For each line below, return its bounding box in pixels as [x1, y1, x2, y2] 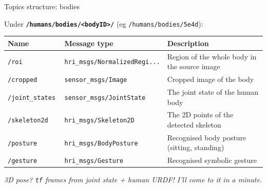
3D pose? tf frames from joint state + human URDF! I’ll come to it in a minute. [4, 174, 262, 185]
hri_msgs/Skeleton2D [64, 117, 135, 124]
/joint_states [8, 94, 56, 101]
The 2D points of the [167, 109, 234, 120]
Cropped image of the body [167, 74, 254, 85]
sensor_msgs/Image [64, 76, 127, 84]
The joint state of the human [167, 86, 259, 97]
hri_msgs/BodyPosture [64, 139, 138, 147]
